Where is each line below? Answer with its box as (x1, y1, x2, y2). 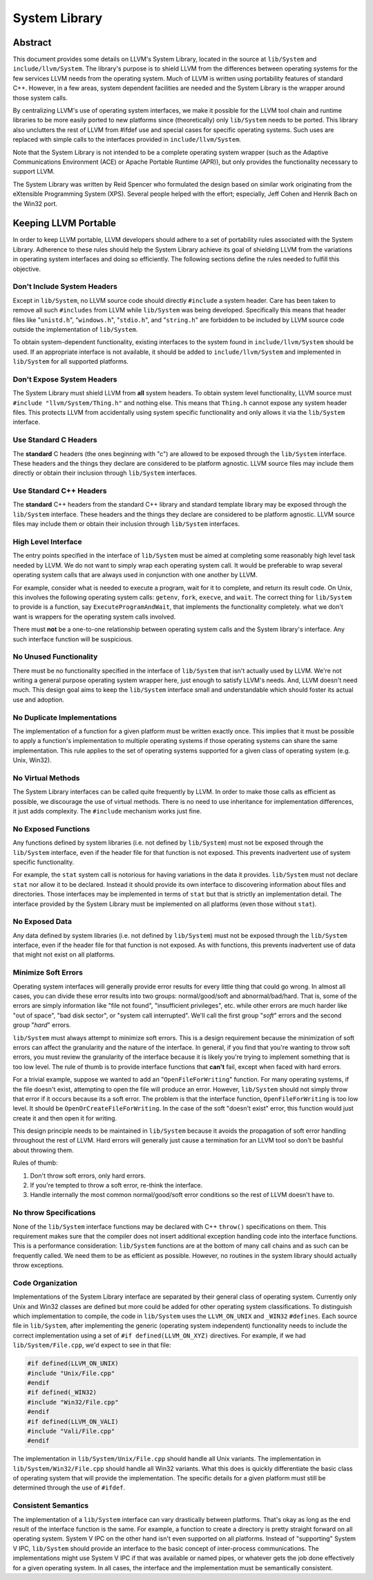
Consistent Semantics (12, 1501, 89, 1510)
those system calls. (12, 93, 68, 102)
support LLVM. (12, 167, 55, 176)
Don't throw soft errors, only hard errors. (30, 1172, 146, 1180)
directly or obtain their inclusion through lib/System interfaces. (12, 469, 197, 477)
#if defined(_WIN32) (27, 1389, 97, 1396)
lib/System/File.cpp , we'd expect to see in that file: (12, 1341, 171, 1349)
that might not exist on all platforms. (12, 950, 115, 959)
